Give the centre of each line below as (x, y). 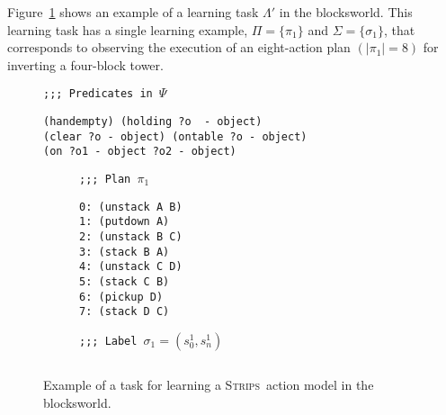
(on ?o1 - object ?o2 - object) (140, 152)
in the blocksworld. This (346, 12)
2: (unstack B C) (131, 236)
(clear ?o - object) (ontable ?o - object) (175, 136)
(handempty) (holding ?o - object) (153, 122)
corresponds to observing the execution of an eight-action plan (179, 47)
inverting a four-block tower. (85, 64)
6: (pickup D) (121, 297)
